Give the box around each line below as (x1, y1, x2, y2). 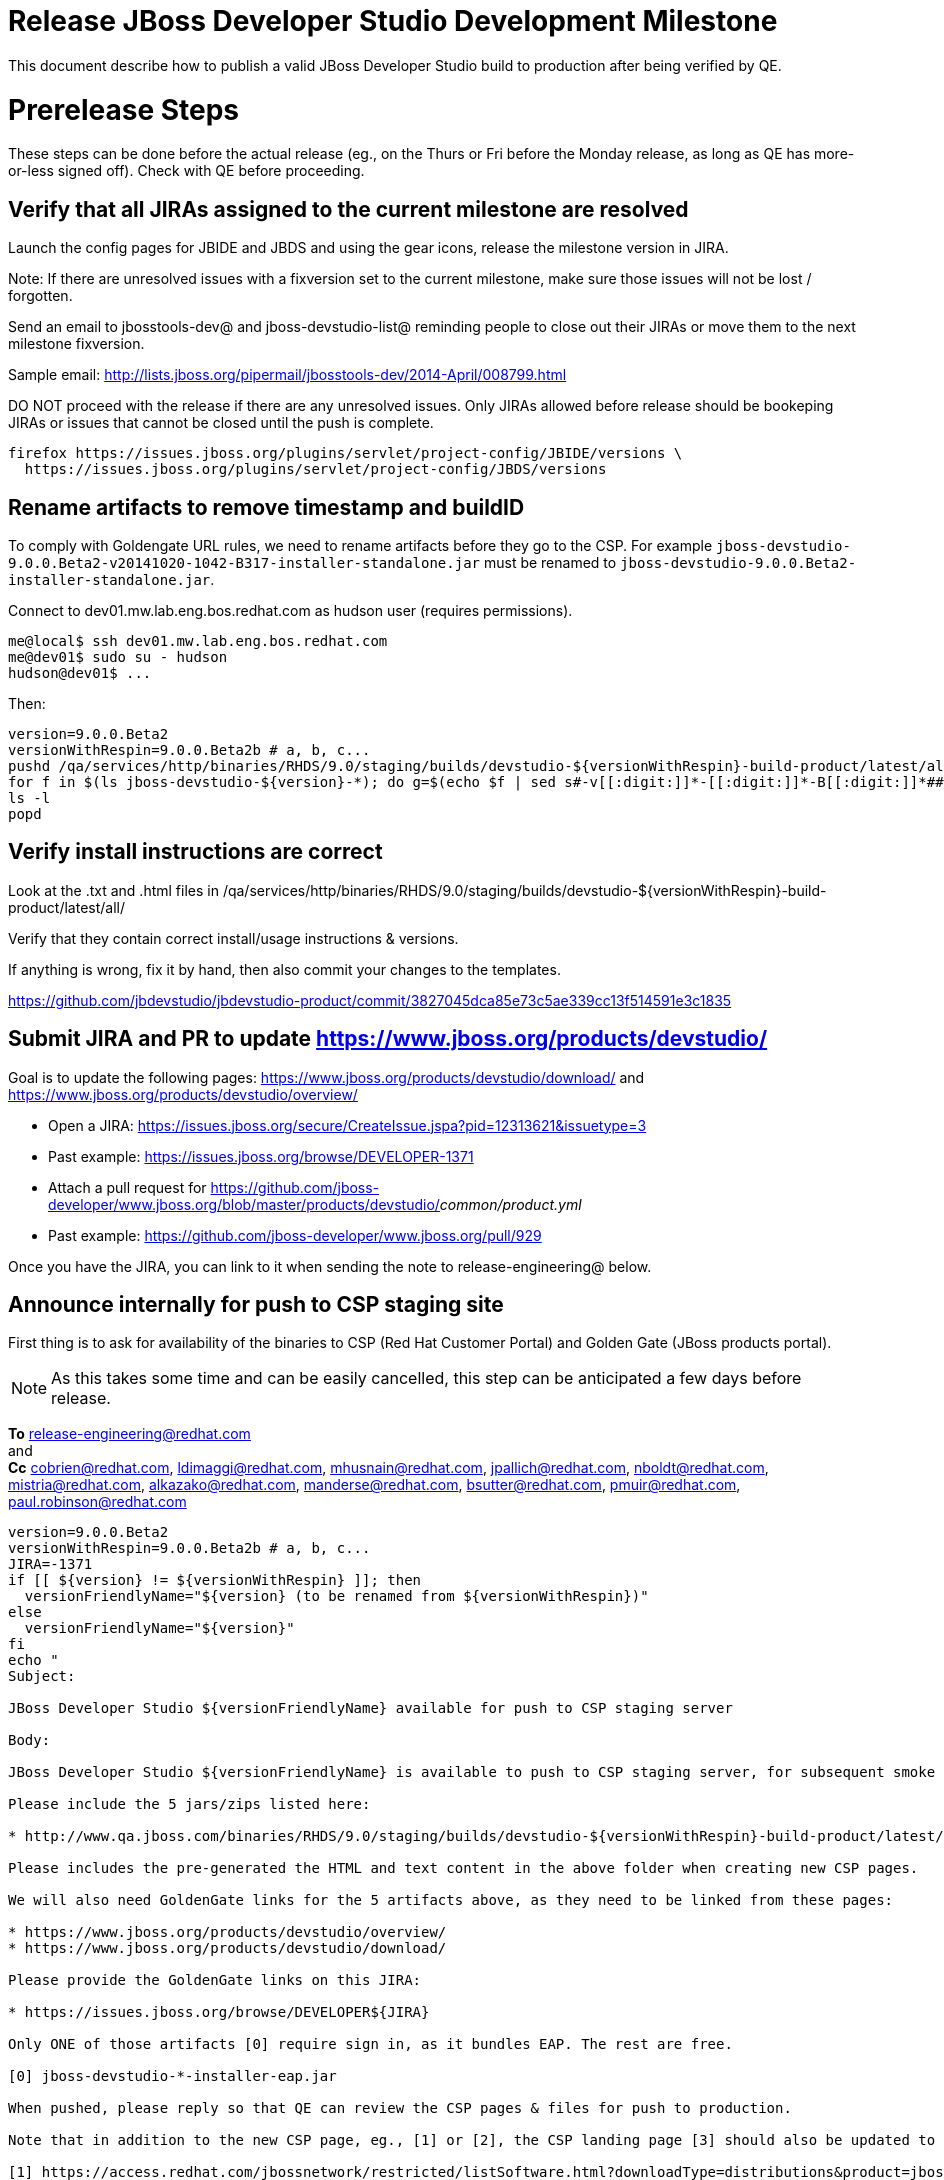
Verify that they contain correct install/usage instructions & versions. (8, 929, 459, 947)
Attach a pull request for (48, 1178, 207, 1196)
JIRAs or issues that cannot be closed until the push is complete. (8, 414, 434, 432)
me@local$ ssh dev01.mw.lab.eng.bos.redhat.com (8, 632, 388, 649)
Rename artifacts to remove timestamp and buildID (8, 494, 525, 520)
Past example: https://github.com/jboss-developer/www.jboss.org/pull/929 (48, 1226, 542, 1244)
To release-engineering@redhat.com (8, 1425, 251, 1443)
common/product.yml (439, 1195, 582, 1213)
